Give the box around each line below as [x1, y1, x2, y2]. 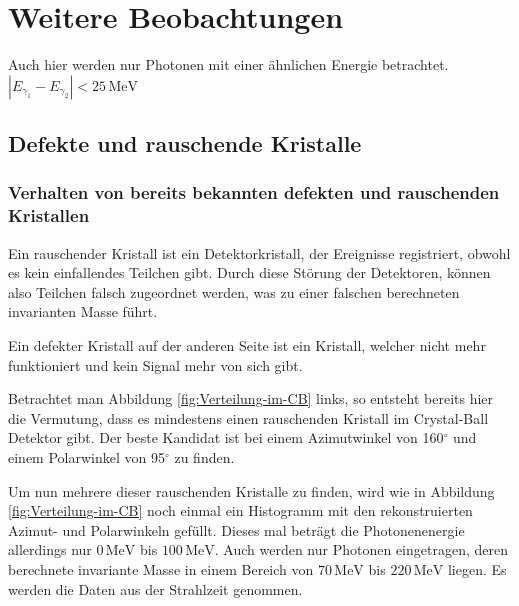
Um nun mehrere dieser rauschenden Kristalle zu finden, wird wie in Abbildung [8, 480, 495, 501]
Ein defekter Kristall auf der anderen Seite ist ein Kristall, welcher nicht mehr [8, 335, 486, 356]
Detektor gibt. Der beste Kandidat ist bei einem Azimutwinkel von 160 [8, 427, 444, 448]
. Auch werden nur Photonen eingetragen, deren [214, 539, 508, 560]
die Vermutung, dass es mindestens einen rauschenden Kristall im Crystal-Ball [8, 407, 489, 428]
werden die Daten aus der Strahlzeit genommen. [8, 578, 303, 599]
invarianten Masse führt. [8, 301, 158, 322]
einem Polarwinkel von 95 [8, 446, 165, 467]
